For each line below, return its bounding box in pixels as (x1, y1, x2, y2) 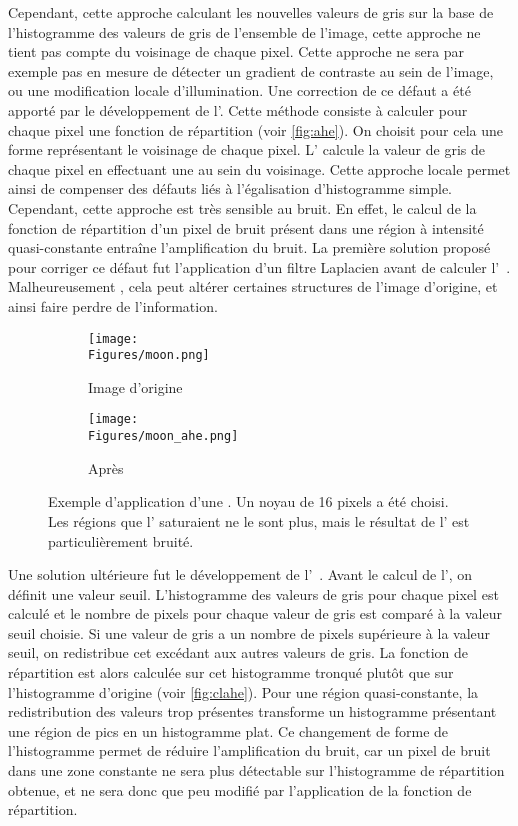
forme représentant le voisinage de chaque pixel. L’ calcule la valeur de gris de (8, 139, 485, 160)
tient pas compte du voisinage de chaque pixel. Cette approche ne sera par (8, 41, 465, 62)
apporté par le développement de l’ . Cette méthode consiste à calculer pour (8, 99, 468, 120)
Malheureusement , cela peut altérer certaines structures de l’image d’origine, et (8, 276, 498, 297)
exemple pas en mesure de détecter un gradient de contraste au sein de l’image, (8, 60, 494, 81)
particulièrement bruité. (48, 530, 194, 551)
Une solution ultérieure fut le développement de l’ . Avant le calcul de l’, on (8, 564, 473, 585)
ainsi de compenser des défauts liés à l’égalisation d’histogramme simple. (8, 178, 452, 199)
